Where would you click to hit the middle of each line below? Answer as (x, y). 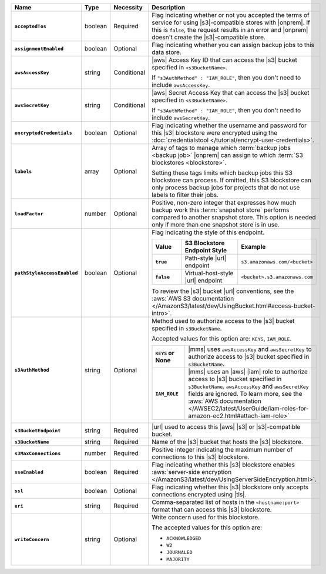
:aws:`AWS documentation (225, 401)
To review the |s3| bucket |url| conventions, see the (223, 291)
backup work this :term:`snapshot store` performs (221, 210)
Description (168, 7)
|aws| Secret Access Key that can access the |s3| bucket (231, 93)
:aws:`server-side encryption (192, 472)
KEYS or (165, 353)
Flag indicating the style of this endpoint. (208, 232)
